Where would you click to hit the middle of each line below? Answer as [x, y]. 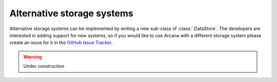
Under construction [44, 66]
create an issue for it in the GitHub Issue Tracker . [61, 43]
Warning [33, 57]
